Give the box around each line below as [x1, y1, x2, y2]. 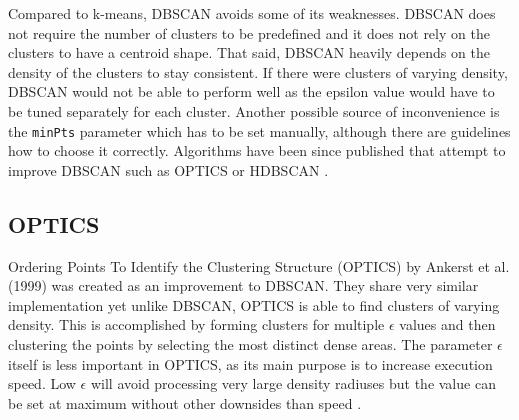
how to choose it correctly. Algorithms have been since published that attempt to [8, 140, 506, 161]
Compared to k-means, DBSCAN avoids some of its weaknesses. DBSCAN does [8, 3, 496, 23]
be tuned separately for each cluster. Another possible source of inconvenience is [8, 100, 500, 121]
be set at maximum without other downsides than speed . [8, 392, 362, 413]
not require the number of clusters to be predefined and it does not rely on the [8, 22, 490, 43]
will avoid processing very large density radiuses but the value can [90, 373, 496, 394]
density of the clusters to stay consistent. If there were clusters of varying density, [8, 61, 508, 82]
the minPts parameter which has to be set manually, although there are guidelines [8, 120, 511, 141]
